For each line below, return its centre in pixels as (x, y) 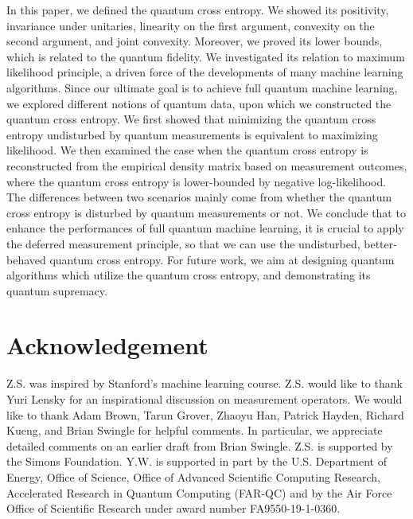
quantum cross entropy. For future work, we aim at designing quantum (222, 259)
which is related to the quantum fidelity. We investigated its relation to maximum (206, 56)
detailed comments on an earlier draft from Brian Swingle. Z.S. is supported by (200, 445)
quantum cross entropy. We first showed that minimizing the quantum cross (191, 119)
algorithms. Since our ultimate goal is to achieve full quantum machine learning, (202, 87)
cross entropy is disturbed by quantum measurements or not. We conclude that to (206, 212)
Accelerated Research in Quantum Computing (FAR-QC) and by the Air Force (199, 492)
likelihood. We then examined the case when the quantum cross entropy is (187, 150)
